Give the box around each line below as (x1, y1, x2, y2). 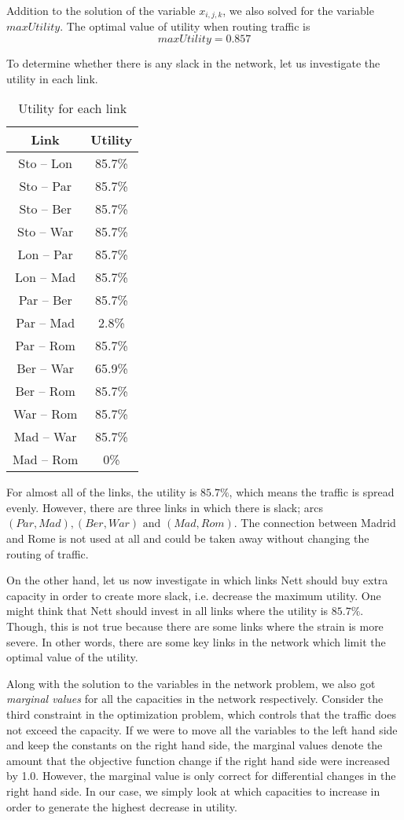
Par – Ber (18, 291, 72, 309)
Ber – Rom (15, 382, 75, 401)
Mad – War (13, 427, 77, 446)
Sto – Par (19, 177, 72, 196)
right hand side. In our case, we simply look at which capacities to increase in (6, 782, 380, 799)
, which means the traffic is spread (229, 484, 395, 500)
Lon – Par (17, 245, 73, 264)
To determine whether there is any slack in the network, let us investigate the (6, 55, 380, 71)
